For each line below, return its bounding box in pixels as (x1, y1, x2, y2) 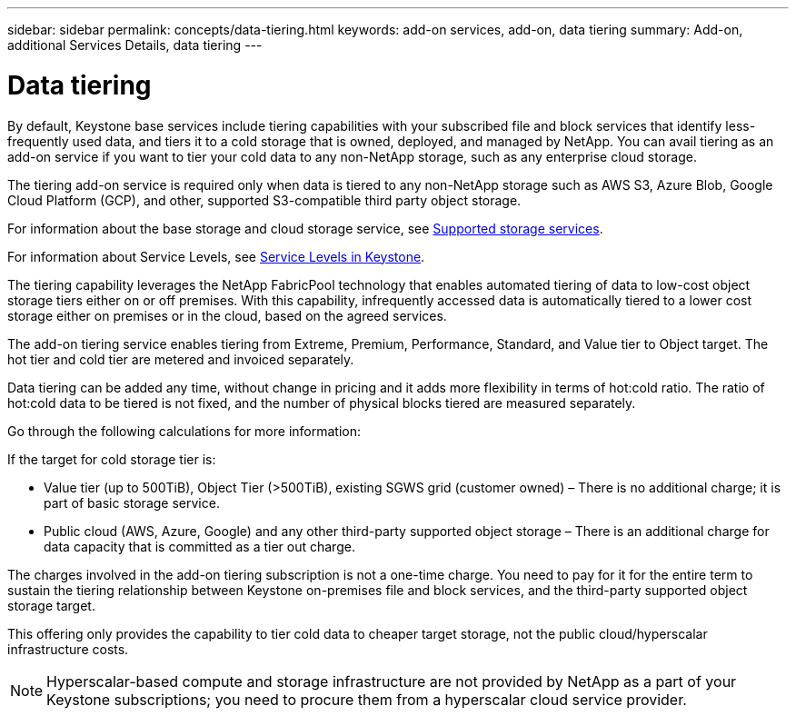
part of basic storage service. (44, 494, 220, 511)
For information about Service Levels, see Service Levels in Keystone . (7, 248, 425, 264)
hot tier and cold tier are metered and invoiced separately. (7, 351, 354, 367)
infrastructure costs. (7, 641, 129, 657)
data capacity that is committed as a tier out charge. (44, 538, 355, 554)
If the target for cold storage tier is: (7, 451, 216, 467)
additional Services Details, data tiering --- (7, 37, 263, 53)
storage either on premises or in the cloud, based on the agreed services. (7, 307, 447, 323)
